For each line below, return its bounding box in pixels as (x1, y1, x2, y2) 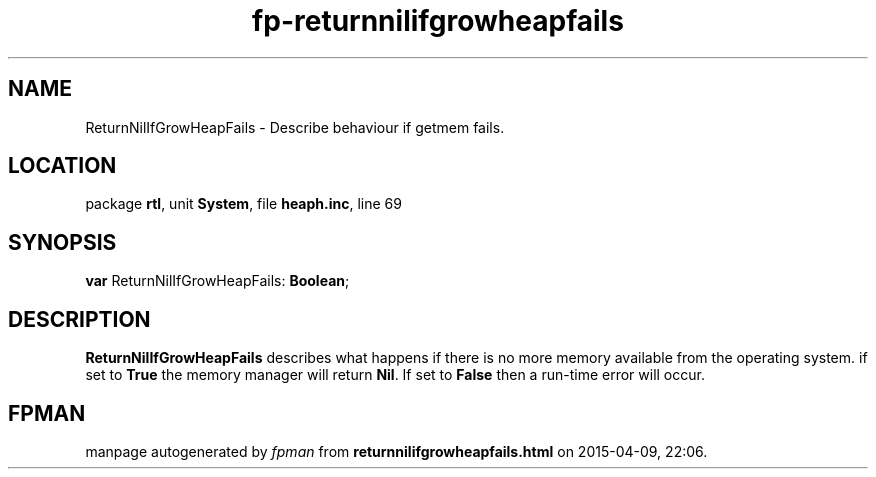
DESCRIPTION (8, 306, 151, 332)
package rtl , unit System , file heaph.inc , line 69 (85, 195, 402, 213)
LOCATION (8, 153, 117, 179)
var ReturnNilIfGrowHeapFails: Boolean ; (85, 272, 350, 290)
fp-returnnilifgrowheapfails (252, 4, 624, 38)
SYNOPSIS (8, 229, 117, 255)
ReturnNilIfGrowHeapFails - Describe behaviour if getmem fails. (85, 118, 505, 136)
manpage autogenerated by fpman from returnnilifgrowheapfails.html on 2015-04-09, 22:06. (85, 442, 708, 460)
